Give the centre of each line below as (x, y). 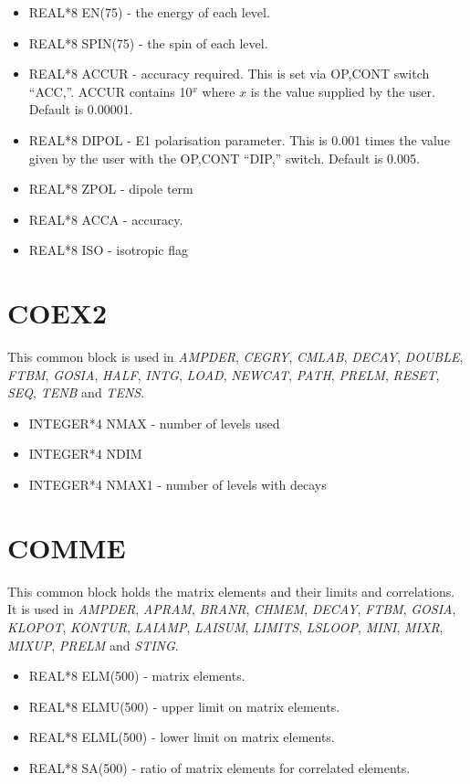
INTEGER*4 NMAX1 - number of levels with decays (178, 485)
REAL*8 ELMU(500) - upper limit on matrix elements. (184, 706)
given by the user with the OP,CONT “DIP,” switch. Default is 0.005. (224, 158)
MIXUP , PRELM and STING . (93, 645)
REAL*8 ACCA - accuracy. (106, 219)
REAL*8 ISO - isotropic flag (108, 250)
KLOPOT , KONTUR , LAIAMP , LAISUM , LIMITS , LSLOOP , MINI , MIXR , (225, 626)
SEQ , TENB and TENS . (76, 392)
